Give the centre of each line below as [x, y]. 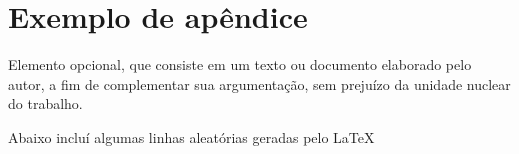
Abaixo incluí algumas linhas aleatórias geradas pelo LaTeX [191, 136]
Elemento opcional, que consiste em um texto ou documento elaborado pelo [240, 64]
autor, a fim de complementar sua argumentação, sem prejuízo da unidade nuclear [259, 83]
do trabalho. [45, 103]
